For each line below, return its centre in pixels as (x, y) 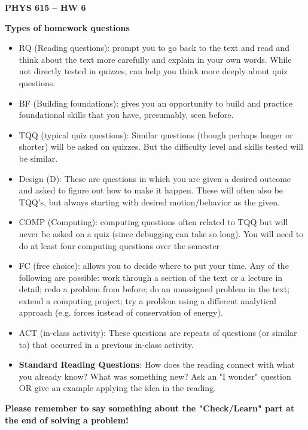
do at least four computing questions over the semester (119, 245)
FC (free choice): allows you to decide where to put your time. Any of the (154, 266)
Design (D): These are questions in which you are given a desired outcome (155, 178)
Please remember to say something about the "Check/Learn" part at (150, 408)
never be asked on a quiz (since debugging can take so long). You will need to (161, 233)
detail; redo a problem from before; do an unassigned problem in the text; (154, 289)
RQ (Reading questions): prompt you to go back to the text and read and (154, 48)
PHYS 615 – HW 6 (45, 7)
